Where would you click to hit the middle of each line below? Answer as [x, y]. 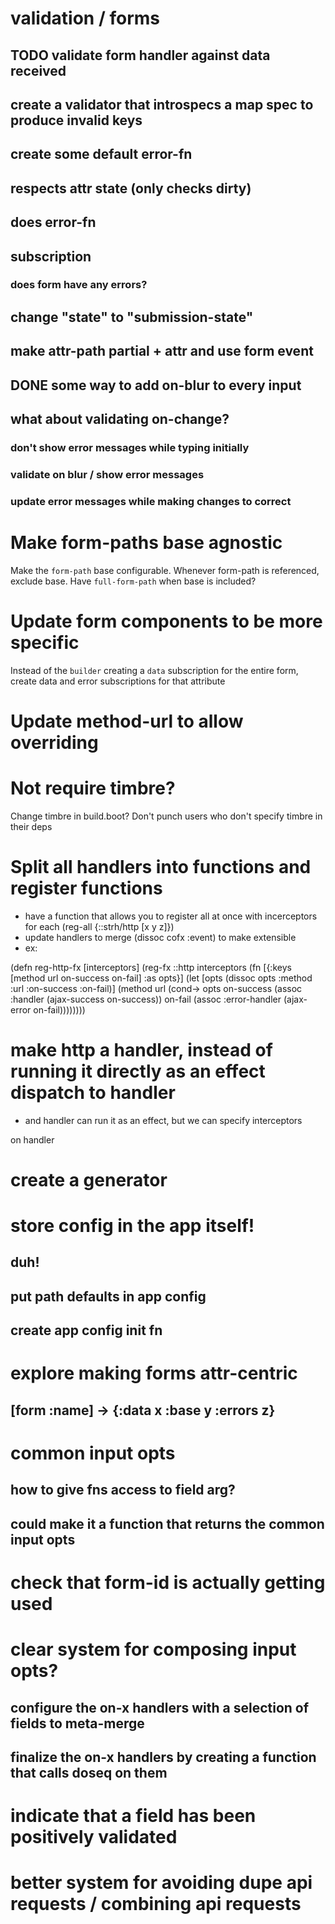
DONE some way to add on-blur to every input [156, 385]
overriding [54, 742]
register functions [86, 888]
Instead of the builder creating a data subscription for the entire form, [154, 670]
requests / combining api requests [156, 1904]
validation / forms [85, 18]
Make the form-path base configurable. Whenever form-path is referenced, [165, 570]
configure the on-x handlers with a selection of [160, 1707]
